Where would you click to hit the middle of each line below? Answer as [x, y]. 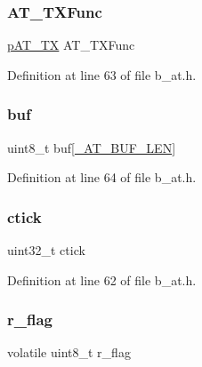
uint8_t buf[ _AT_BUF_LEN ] [92, 147]
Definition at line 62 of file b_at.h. [102, 279]
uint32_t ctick [46, 250]
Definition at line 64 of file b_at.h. [102, 177]
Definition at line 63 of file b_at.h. [102, 74]
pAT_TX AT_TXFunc [71, 45]
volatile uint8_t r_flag [69, 352]
